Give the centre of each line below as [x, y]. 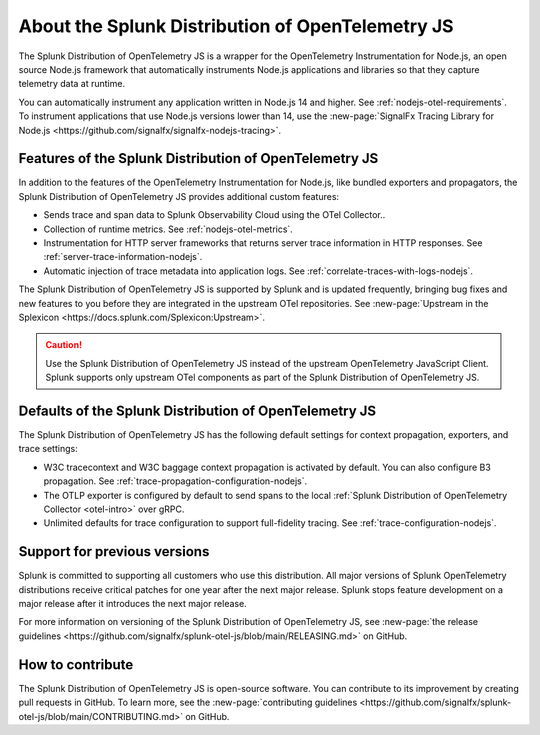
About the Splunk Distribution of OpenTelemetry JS [236, 26]
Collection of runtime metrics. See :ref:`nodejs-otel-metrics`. [168, 229]
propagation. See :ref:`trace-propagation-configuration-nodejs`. [175, 481]
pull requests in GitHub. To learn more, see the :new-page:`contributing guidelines [188, 702]
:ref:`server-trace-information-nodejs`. [123, 257]
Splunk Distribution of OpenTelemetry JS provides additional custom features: [179, 196]
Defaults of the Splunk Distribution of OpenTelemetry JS [197, 410]
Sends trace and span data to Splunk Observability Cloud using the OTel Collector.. [214, 215]
